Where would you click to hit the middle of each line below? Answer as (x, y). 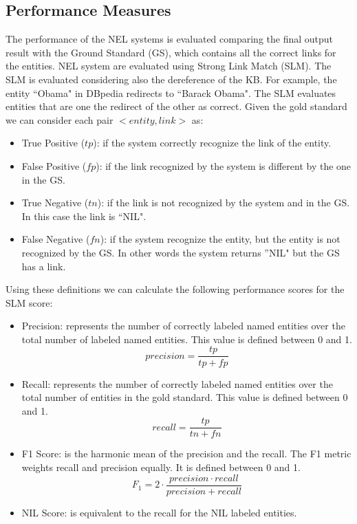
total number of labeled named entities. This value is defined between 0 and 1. (187, 339)
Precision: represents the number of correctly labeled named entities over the (183, 326)
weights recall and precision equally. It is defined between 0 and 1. (161, 467)
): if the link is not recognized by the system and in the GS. (224, 203)
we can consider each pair (60, 119)
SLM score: (29, 302)
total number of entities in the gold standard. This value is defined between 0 (185, 397)
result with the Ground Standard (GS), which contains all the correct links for (171, 52)
